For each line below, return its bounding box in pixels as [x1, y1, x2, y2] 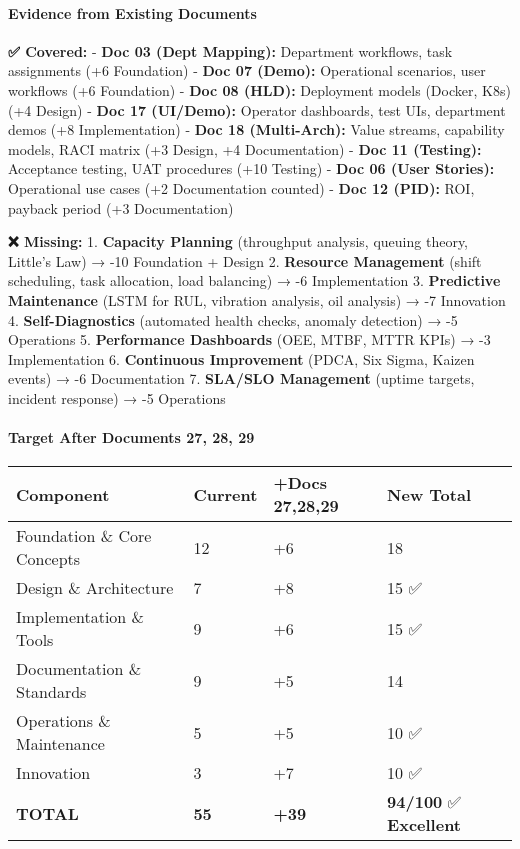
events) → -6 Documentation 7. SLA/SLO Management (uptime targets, [8, 368, 475, 389]
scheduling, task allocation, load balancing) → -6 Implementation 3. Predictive [8, 270, 501, 291]
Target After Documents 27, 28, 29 [8, 427, 255, 448]
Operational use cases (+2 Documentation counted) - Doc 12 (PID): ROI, [8, 177, 475, 198]
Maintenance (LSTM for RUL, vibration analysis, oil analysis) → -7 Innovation [8, 289, 506, 310]
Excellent [387, 813, 462, 837]
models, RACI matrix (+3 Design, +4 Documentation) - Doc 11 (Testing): [8, 138, 482, 159]
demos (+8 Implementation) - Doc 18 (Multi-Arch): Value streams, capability [8, 119, 505, 140]
